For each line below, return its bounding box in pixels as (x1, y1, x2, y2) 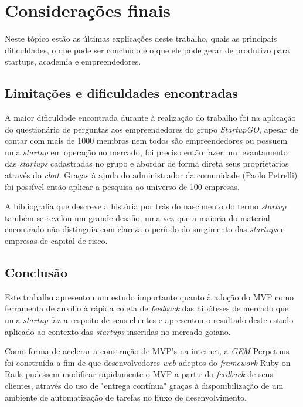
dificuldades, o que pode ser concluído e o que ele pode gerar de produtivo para (5, 43, 290, 56)
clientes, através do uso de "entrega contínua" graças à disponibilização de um (5, 379, 284, 391)
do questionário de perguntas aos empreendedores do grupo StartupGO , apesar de (5, 123, 298, 135)
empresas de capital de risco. (5, 235, 108, 247)
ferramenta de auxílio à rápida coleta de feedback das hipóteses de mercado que (5, 302, 289, 314)
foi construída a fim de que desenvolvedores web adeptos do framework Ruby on (5, 356, 291, 368)
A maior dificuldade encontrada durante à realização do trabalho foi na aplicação (5, 111, 296, 124)
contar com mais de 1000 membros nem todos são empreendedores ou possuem (5, 134, 288, 147)
